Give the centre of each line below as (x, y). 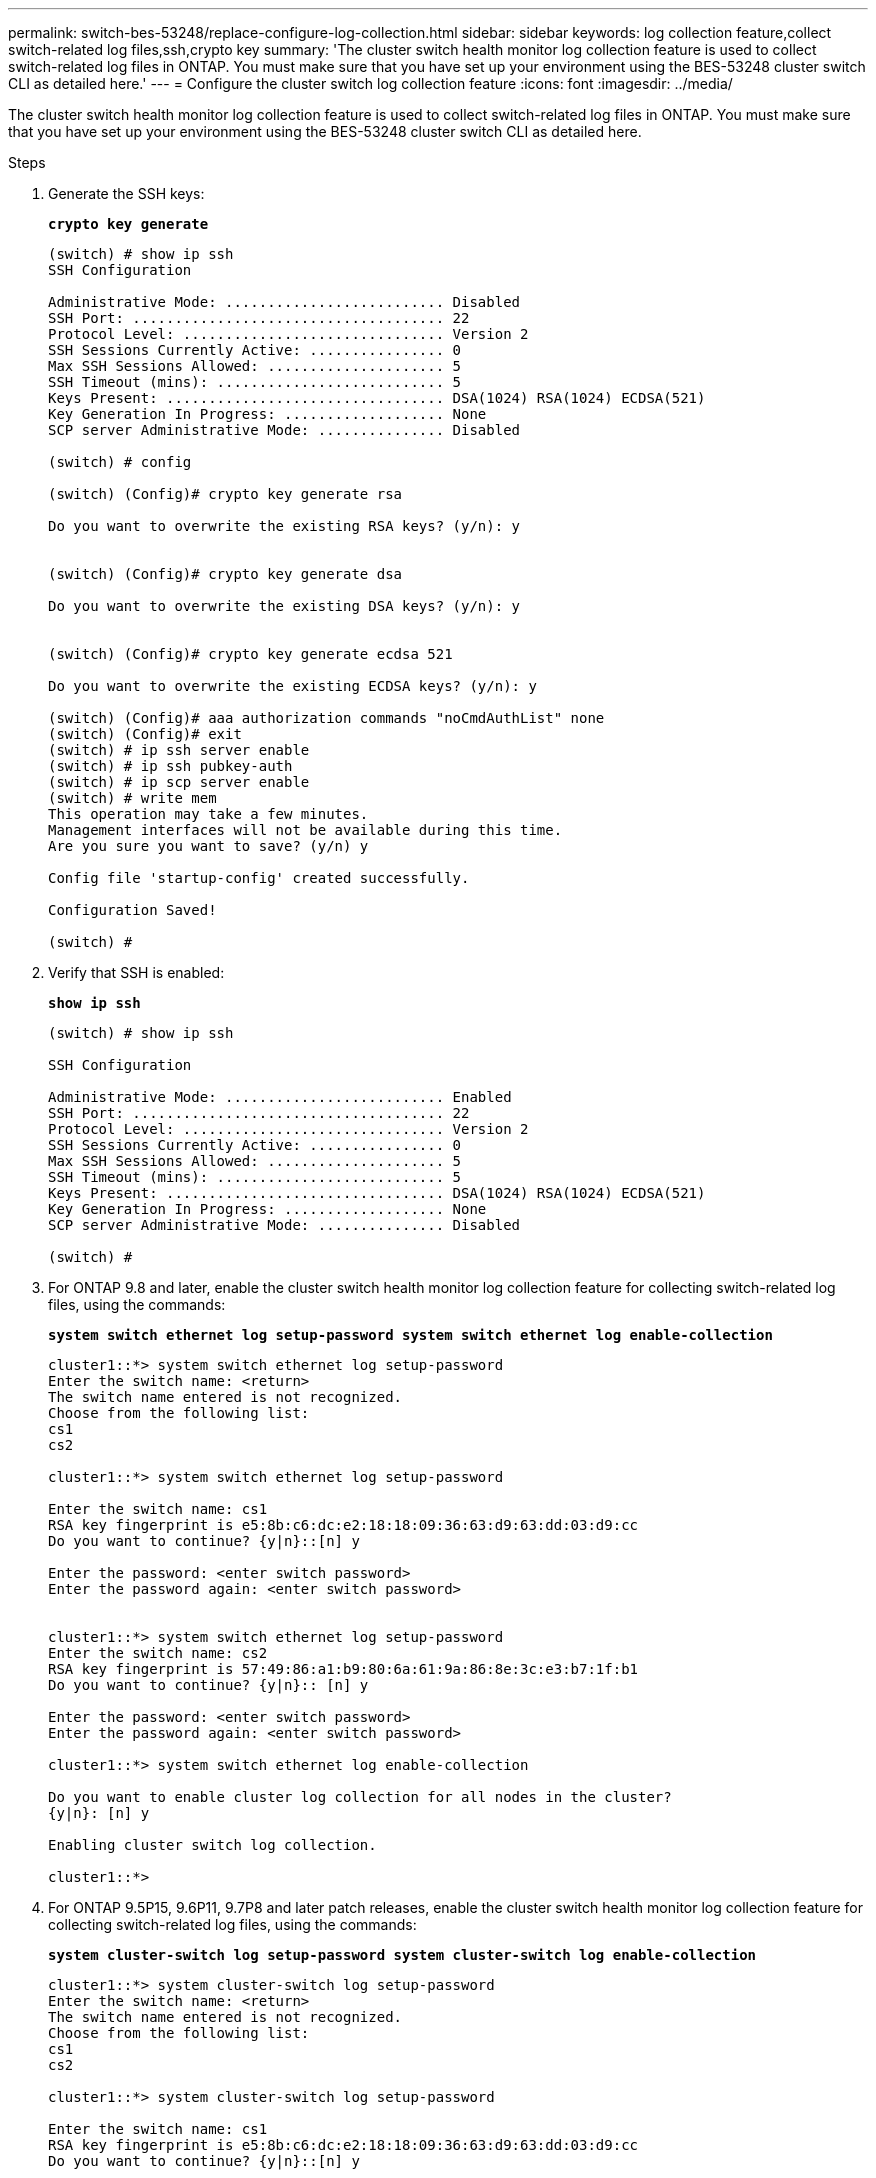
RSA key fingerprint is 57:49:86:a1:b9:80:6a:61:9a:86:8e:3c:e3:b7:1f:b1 (343, 1669)
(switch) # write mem (132, 798)
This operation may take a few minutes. (208, 814)
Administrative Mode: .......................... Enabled (280, 1097)
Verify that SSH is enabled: (136, 972)
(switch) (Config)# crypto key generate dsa (225, 574)
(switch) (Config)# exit (145, 734)
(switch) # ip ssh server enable (179, 750)
